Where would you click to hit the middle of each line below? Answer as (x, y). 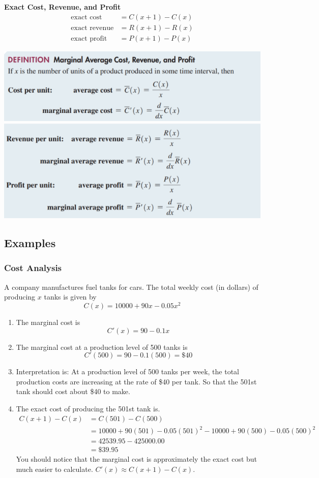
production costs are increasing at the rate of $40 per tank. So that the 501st (136, 381)
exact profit (89, 38)
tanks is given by (70, 297)
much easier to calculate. (54, 469)
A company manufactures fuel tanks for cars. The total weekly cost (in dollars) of (131, 287)
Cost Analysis (33, 268)
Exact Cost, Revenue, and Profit (63, 7)
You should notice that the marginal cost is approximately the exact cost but (137, 459)
